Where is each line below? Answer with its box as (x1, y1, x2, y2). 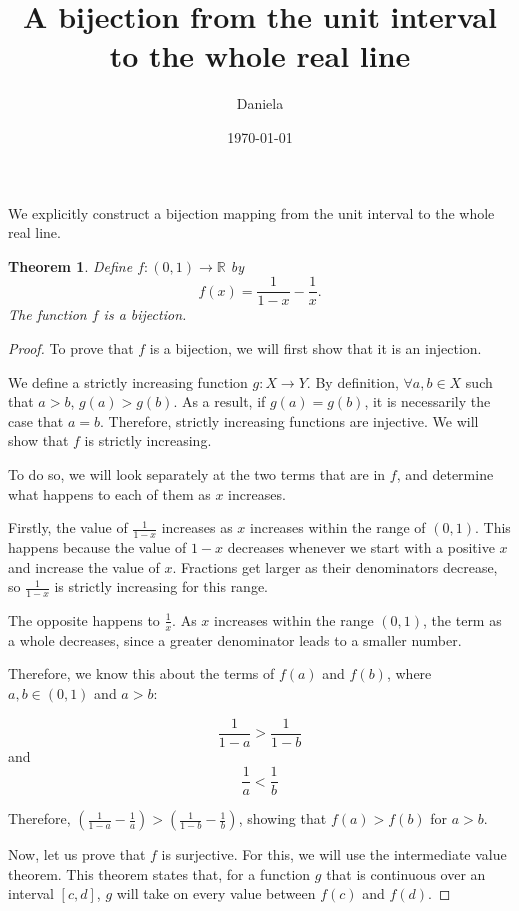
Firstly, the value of (8, 517, 128, 538)
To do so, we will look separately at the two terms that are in (8, 463, 386, 484)
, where (386, 663, 432, 684)
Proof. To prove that (8, 337, 134, 358)
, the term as (423, 609, 502, 630)
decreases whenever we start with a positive (227, 536, 495, 557)
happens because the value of (8, 536, 187, 557)
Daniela (236, 93, 284, 114)
